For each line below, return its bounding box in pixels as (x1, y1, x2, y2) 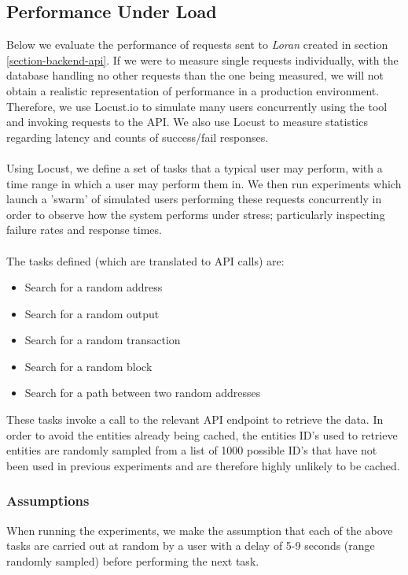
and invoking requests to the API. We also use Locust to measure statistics (6, 113, 368, 130)
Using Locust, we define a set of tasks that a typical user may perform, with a (6, 159, 383, 176)
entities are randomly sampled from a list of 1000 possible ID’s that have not (6, 442, 377, 458)
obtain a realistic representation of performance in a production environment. (6, 82, 380, 98)
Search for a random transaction (24, 332, 181, 348)
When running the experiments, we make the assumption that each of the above (6, 521, 393, 538)
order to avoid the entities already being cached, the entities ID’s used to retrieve (6, 426, 398, 443)
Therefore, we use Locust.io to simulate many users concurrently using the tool (6, 98, 388, 114)
